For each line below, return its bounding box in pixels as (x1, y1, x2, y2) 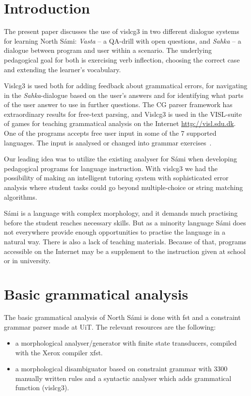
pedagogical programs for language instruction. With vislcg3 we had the (4, 163, 218, 173)
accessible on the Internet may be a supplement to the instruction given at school (4, 246, 246, 256)
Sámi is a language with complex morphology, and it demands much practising (4, 208, 238, 218)
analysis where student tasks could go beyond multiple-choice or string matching (4, 182, 243, 192)
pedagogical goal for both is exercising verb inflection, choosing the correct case (4, 54, 240, 64)
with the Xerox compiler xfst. (15, 347, 103, 357)
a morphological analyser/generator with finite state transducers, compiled (15, 338, 237, 348)
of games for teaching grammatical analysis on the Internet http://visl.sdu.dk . (4, 118, 236, 128)
